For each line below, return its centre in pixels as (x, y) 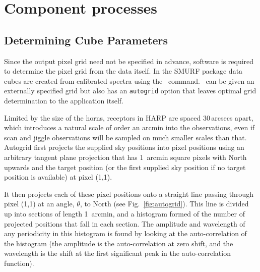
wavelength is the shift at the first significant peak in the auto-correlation (117, 253)
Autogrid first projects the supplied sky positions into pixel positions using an (124, 147)
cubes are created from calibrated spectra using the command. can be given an (129, 80)
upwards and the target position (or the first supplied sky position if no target (125, 167)
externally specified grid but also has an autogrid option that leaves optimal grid (130, 91)
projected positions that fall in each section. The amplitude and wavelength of (125, 223)
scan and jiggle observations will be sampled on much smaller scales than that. (125, 137)
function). (19, 263)
